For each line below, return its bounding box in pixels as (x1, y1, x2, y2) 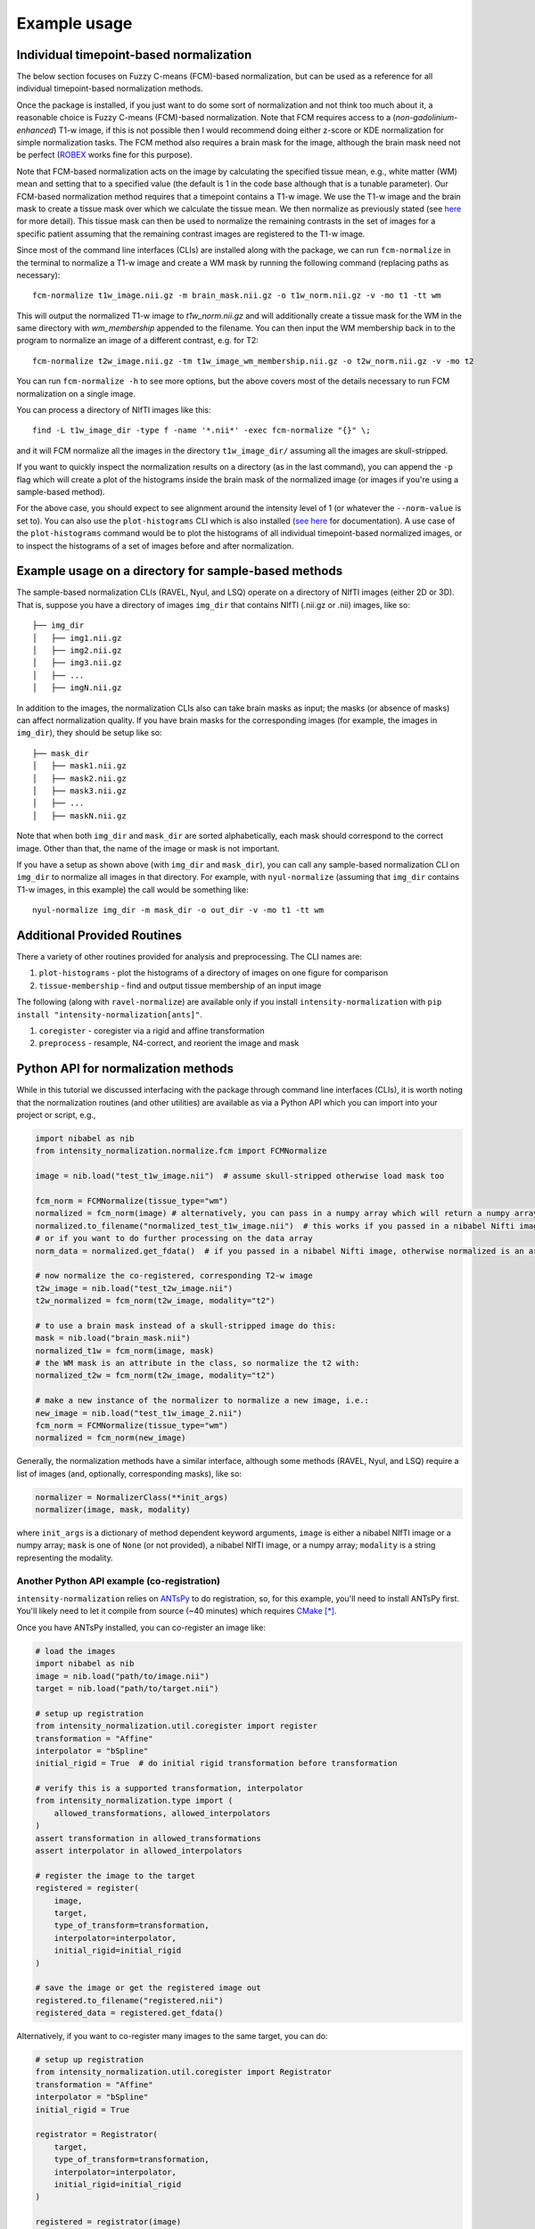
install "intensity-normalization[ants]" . (16, 1008, 202, 1020)
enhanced (16, 125, 54, 136)
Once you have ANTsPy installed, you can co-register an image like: (16, 1622, 267, 1633)
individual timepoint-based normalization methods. (16, 83, 204, 94)
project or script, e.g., (16, 1110, 96, 1120)
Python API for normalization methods (16, 1061, 235, 1076)
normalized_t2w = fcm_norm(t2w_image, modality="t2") (35, 1370, 276, 1381)
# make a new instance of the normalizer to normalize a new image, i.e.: (35, 1395, 370, 1406)
